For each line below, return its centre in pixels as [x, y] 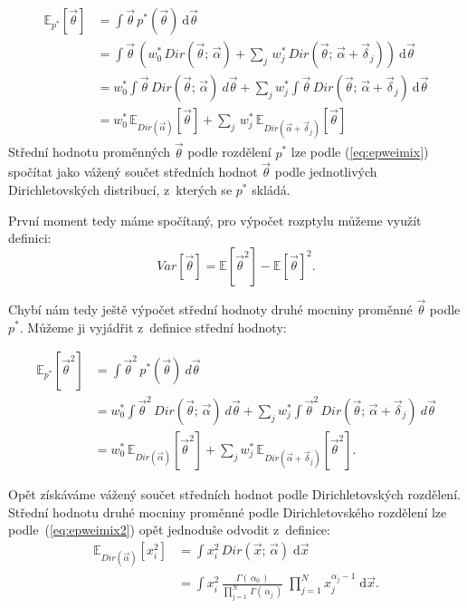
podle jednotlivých [326, 172]
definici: [30, 238]
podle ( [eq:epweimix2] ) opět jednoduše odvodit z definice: [169, 530]
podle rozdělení [229, 152]
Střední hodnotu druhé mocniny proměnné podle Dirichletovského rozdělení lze [228, 511]
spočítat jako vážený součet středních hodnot [133, 172]
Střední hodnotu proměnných [90, 152]
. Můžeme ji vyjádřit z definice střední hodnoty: [153, 327]
